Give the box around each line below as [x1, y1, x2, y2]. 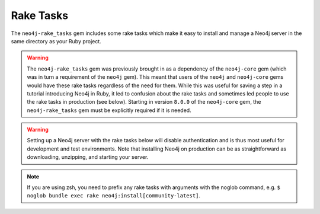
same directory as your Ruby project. [11, 37, 102, 44]
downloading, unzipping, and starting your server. [27, 154, 149, 161]
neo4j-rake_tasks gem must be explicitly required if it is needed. [27, 107, 192, 114]
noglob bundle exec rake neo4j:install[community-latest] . [27, 192, 201, 199]
